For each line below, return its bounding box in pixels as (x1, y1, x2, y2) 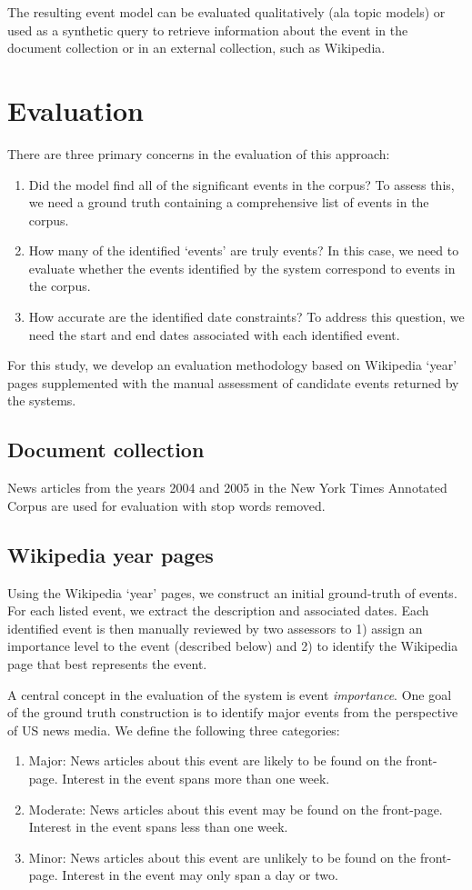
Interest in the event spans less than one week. (28, 817, 288, 836)
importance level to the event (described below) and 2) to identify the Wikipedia (7, 636, 458, 655)
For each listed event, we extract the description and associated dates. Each (7, 601, 429, 620)
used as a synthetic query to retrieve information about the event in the (7, 20, 408, 39)
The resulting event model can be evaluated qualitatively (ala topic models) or (7, 3, 446, 21)
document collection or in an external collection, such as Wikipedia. (7, 38, 386, 57)
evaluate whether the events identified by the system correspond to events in (28, 258, 456, 277)
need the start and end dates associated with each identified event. (28, 325, 400, 344)
